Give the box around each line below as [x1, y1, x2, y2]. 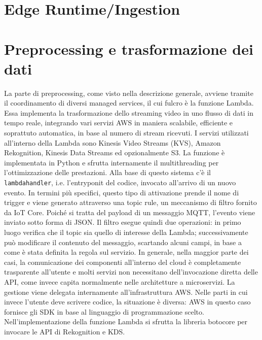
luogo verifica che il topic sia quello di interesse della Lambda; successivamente [4, 227, 248, 237]
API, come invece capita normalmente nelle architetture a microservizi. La [4, 277, 235, 287]
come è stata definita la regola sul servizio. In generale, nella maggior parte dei [4, 247, 249, 257]
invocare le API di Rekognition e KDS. [4, 326, 125, 336]
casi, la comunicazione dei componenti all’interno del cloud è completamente [4, 256, 241, 267]
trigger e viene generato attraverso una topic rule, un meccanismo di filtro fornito [4, 197, 257, 208]
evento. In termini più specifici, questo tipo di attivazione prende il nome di [4, 187, 239, 197]
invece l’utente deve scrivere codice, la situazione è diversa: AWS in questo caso [4, 296, 251, 307]
